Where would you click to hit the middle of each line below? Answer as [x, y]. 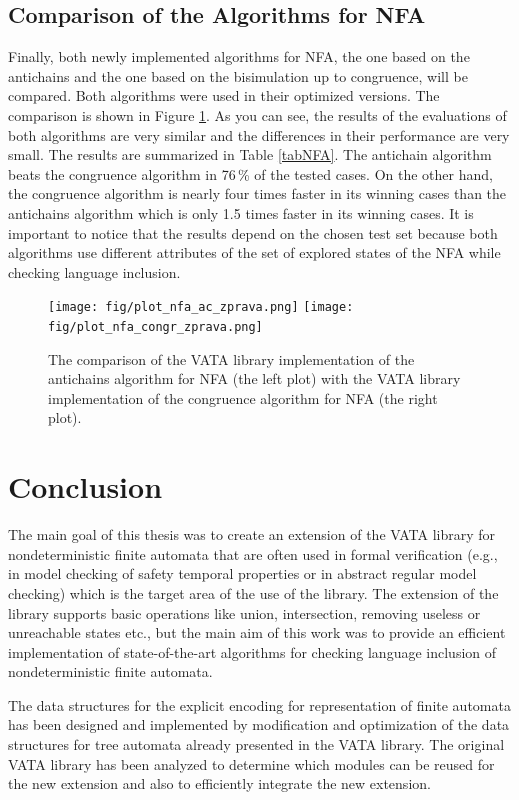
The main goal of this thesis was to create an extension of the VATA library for [252, 534]
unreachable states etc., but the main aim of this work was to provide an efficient [257, 632]
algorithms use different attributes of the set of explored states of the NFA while [254, 252]
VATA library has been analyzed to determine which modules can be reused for [251, 763]
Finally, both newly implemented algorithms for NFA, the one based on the [239, 56]
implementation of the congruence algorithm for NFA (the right [243, 397]
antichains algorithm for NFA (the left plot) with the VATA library [254, 378]
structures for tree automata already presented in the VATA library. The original [256, 744]
